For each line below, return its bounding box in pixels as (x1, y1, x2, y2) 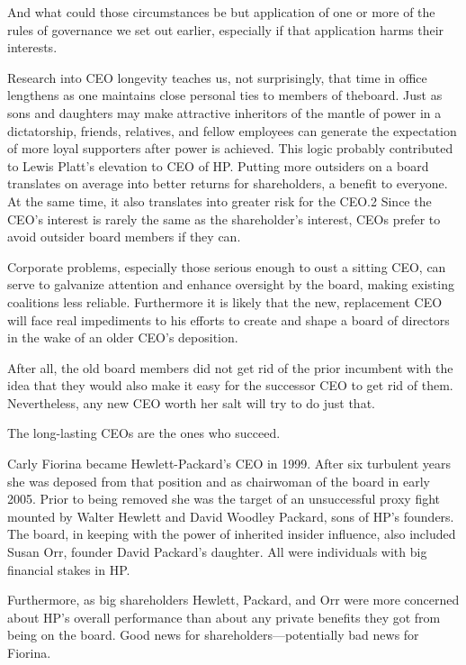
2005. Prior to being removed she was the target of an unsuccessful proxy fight (7, 489, 441, 508)
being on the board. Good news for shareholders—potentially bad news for (7, 625, 419, 644)
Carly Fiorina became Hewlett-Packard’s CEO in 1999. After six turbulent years (7, 454, 451, 473)
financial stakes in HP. (7, 560, 130, 578)
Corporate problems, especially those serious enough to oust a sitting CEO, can (7, 257, 446, 276)
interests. (7, 38, 58, 57)
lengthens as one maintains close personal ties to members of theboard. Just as (7, 86, 443, 105)
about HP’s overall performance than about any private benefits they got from (7, 607, 441, 626)
